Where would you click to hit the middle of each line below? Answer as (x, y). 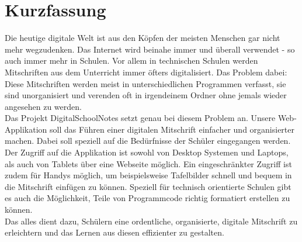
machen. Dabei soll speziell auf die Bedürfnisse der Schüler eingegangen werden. (148, 141)
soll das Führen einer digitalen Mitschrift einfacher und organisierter (172, 129)
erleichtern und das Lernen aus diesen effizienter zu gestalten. (114, 232)
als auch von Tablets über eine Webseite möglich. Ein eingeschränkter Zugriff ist (148, 163)
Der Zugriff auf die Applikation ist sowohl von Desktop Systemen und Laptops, (147, 152)
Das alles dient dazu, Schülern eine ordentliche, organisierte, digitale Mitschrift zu (151, 221)
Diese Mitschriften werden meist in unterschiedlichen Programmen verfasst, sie (145, 83)
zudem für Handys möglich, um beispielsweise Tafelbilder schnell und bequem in (148, 175)
